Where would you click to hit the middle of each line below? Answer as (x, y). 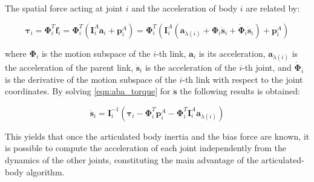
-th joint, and (267, 67)
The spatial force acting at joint (64, 8)
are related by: (273, 8)
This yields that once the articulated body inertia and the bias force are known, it (157, 136)
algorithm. (45, 171)
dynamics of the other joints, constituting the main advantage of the (132, 159)
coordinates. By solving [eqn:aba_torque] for (88, 91)
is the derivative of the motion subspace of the (91, 79)
